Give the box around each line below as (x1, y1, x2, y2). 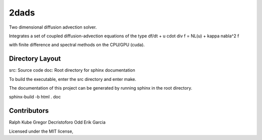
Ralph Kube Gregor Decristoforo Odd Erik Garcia (9, 119, 106, 125)
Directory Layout (9, 55, 61, 63)
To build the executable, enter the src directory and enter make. (9, 76, 137, 82)
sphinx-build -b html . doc (9, 94, 61, 100)
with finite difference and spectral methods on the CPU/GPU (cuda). (9, 42, 145, 48)
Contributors (9, 107, 49, 115)
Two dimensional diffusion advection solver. (9, 24, 97, 30)
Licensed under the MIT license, (9, 128, 74, 134)
